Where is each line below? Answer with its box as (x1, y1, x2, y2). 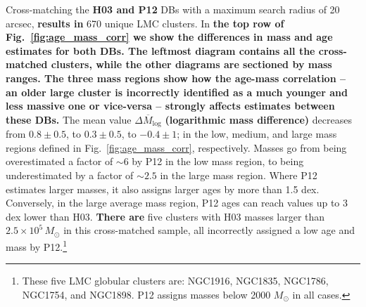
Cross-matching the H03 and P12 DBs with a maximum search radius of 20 (6, 2, 340, 16)
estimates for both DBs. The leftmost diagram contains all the (6, 43, 315, 58)
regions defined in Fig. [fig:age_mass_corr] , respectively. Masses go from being (6, 140, 347, 155)
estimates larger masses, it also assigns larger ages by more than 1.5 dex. (6, 181, 320, 196)
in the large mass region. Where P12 (160, 167, 317, 182)
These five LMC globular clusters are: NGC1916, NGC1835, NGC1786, (22, 273, 329, 288)
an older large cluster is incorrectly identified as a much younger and (6, 84, 348, 99)
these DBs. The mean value (6, 112, 132, 126)
